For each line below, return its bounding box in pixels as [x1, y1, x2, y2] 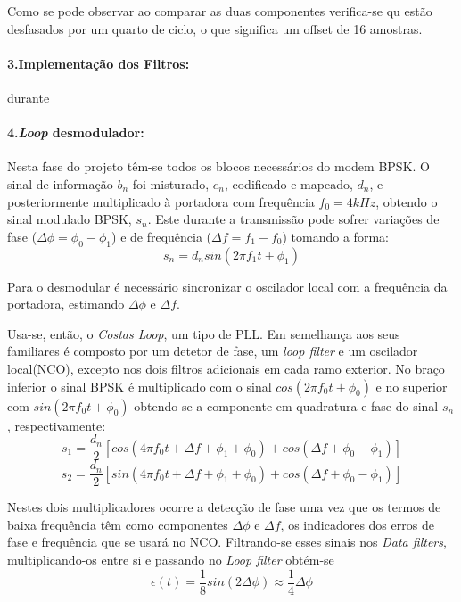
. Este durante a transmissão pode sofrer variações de [147, 210, 440, 228]
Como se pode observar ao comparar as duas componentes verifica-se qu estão [7, 2, 432, 20]
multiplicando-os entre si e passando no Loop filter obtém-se [7, 550, 334, 569]
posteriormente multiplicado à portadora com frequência [7, 192, 315, 210]
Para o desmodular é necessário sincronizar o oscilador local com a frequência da [7, 276, 448, 295]
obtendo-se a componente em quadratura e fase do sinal [134, 396, 439, 415]
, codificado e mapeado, [224, 174, 353, 193]
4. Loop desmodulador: [7, 123, 144, 142]
